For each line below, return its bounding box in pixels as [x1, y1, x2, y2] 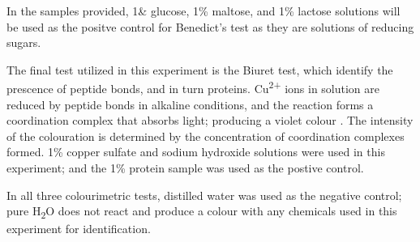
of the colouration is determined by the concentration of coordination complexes [6, 127, 405, 144]
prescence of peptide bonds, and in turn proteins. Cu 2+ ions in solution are [6, 78, 380, 97]
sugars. [6, 34, 41, 51]
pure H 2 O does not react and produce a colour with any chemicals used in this [6, 202, 397, 221]
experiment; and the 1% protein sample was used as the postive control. [6, 159, 364, 176]
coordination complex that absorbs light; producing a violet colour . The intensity [6, 112, 414, 129]
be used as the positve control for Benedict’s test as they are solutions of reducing [6, 18, 414, 35]
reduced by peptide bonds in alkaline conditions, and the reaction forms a [6, 96, 374, 113]
